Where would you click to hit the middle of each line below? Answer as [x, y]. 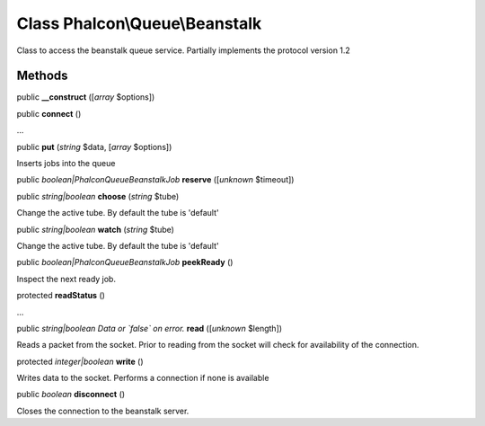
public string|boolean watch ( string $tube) [96, 229]
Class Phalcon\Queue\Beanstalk [139, 23]
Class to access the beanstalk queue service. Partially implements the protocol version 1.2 [183, 50]
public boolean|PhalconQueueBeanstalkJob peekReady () [125, 262]
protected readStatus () [61, 296]
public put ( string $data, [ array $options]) [94, 146]
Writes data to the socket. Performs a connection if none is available [143, 378]
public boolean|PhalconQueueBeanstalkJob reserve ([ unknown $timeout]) [155, 180]
